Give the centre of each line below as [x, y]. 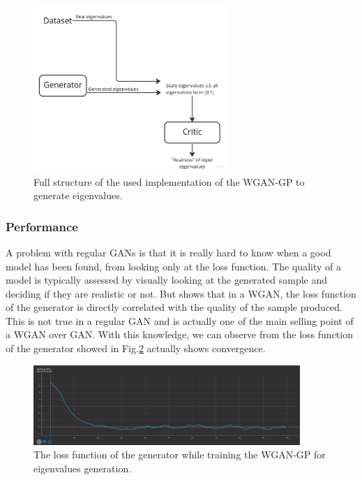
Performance [42, 226]
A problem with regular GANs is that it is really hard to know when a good [168, 252]
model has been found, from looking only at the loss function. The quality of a [173, 266]
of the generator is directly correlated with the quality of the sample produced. [174, 307]
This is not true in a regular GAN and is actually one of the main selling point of [180, 320]
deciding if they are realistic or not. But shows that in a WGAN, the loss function [181, 293]
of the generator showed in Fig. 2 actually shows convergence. [136, 348]
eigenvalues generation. [83, 468]
